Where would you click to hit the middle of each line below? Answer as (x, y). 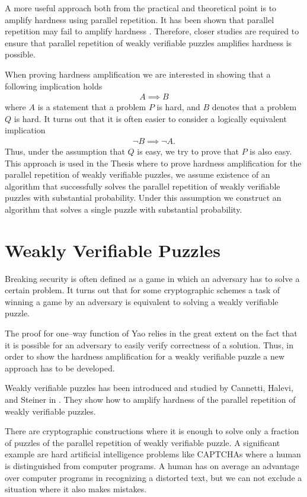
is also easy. (271, 151)
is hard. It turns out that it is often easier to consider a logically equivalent (150, 118)
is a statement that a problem (92, 107)
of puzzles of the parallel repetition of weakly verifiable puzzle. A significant (143, 442)
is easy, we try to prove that (188, 151)
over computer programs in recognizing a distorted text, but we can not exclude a (153, 477)
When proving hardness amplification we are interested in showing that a (138, 74)
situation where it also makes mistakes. (76, 489)
